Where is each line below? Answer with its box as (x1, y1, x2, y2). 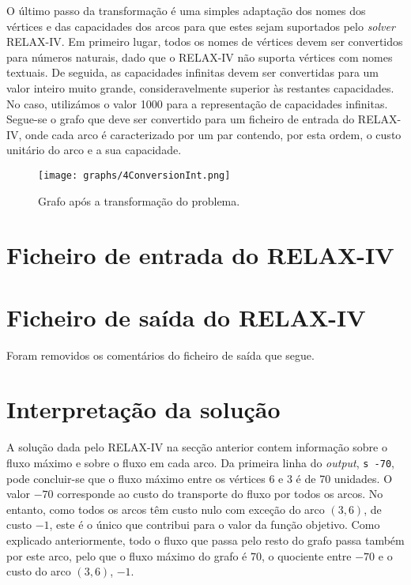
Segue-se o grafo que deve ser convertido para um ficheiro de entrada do (6, 111, 355, 127)
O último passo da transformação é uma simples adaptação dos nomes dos (6, 2, 366, 18)
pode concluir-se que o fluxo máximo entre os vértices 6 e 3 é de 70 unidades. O (6, 470, 393, 486)
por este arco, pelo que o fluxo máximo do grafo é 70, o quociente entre (6, 547, 352, 564)
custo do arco (6, 563, 71, 579)
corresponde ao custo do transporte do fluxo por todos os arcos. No (57, 485, 383, 502)
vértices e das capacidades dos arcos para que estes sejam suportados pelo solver (6, 17, 395, 34)
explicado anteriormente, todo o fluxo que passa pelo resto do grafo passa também (6, 532, 405, 549)
